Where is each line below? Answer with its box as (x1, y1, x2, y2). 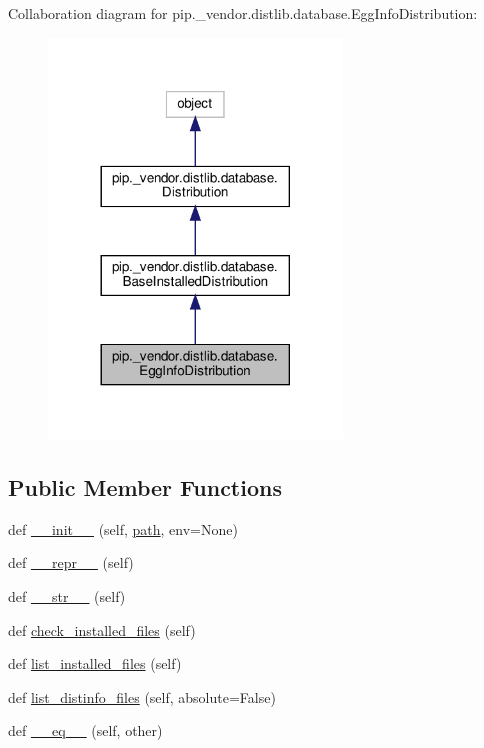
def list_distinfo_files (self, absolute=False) (8, 686, 276, 707)
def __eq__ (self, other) (8, 720, 163, 741)
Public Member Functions (8, 471, 282, 502)
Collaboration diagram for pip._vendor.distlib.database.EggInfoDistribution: (8, 3, 478, 23)
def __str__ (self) (8, 585, 126, 606)
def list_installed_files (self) (8, 653, 182, 674)
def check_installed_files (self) (8, 619, 196, 640)
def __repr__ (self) (8, 552, 134, 573)
